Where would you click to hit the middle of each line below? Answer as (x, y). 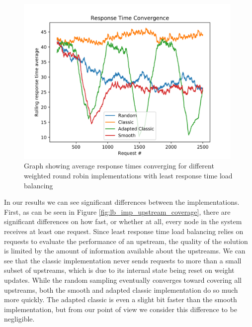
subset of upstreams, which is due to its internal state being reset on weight (119, 270)
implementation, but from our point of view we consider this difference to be (121, 309)
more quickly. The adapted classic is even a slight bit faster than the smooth (121, 299)
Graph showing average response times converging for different (119, 166)
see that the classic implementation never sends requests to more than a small (123, 260)
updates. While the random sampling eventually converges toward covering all (123, 280)
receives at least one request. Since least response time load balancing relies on (124, 231)
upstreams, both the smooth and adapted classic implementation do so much (121, 289)
